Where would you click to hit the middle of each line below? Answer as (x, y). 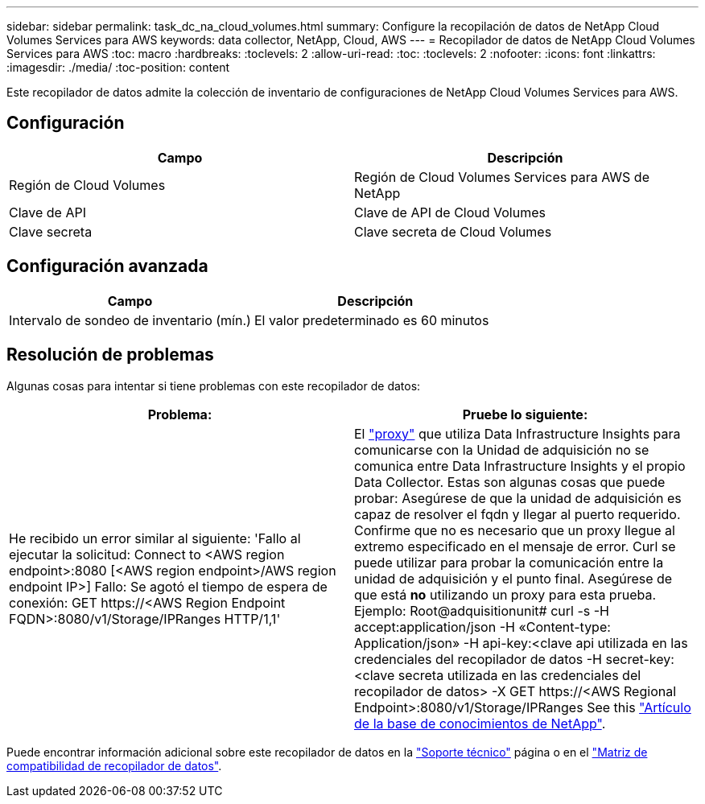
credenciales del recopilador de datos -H (478, 659)
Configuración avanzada (107, 266)
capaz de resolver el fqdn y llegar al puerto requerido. (517, 514)
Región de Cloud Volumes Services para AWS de (502, 177)
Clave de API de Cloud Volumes (450, 212)
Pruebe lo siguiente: (525, 414)
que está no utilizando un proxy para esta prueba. (505, 594)
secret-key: (640, 659)
